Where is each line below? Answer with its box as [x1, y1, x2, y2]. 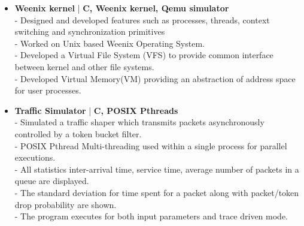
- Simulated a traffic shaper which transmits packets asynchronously [14, 116, 265, 128]
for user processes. [14, 84, 81, 97]
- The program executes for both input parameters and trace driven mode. [14, 210, 288, 222]
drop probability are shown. [14, 198, 117, 210]
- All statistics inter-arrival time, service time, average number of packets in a [14, 162, 299, 175]
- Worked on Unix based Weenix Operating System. [14, 37, 205, 49]
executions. [14, 151, 56, 164]
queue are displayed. [14, 174, 89, 187]
